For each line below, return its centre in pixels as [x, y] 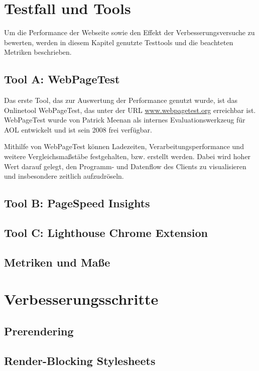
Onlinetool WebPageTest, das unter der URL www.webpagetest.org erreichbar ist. [130, 110]
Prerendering [39, 331]
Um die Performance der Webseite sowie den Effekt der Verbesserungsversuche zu [129, 32]
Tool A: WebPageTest [62, 79]
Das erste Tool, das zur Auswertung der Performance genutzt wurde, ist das [121, 100]
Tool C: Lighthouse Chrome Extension [106, 233]
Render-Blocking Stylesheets [80, 360]
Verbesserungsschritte [81, 299]
